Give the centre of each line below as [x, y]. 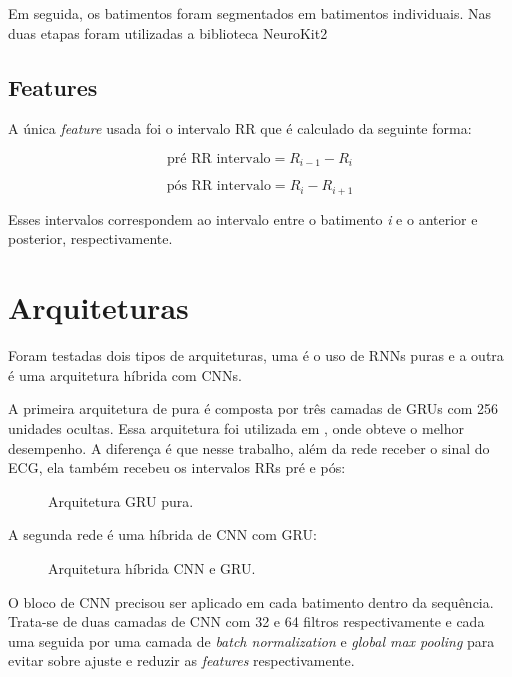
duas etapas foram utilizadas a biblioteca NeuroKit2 [168, 32]
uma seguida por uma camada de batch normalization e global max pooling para [251, 640]
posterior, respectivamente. [90, 238]
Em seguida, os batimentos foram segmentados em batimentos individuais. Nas [250, 13]
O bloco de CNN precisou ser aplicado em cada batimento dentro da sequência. [251, 601]
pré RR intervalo [219, 158]
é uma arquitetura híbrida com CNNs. [125, 374]
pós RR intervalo [218, 186]
